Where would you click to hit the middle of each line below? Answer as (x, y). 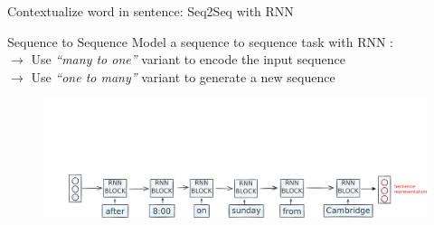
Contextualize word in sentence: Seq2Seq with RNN (151, 11)
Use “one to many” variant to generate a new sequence (183, 76)
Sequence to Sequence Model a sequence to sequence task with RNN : (200, 41)
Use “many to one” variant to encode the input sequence (188, 59)
